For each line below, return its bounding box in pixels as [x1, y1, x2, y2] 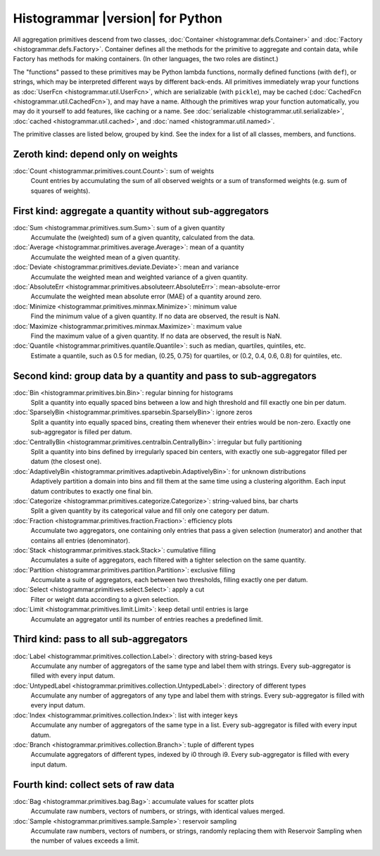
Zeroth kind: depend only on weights [13, 148, 178, 160]
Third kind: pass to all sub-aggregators [13, 634, 188, 646]
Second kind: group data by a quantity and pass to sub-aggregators [13, 370, 317, 382]
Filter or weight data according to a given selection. [30, 595, 180, 603]
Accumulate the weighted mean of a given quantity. [30, 253, 180, 261]
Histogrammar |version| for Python [13, 11, 223, 26]
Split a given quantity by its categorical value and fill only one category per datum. [30, 507, 270, 515]
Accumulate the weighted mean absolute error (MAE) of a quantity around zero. [30, 292, 262, 301]
